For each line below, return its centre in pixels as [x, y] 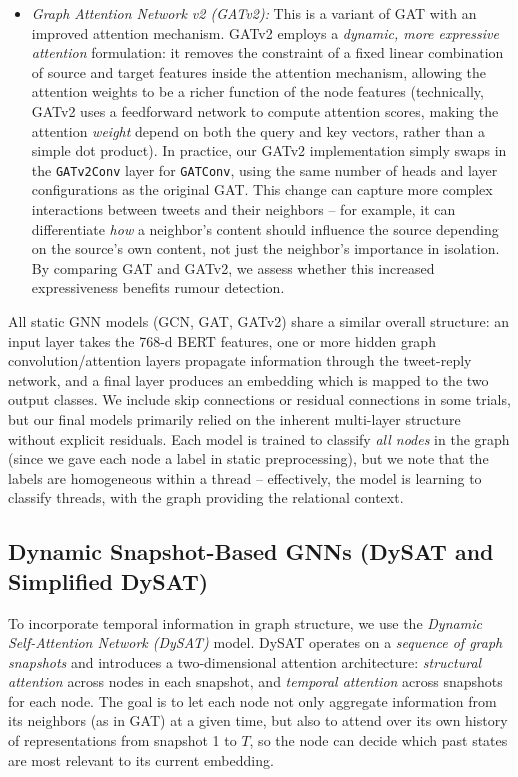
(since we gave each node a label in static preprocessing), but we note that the [248, 458]
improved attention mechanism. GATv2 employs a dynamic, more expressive [265, 32]
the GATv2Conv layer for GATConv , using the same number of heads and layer [264, 169]
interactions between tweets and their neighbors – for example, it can [243, 209]
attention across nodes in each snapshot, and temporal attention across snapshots [255, 681]
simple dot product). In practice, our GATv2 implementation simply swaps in [269, 150]
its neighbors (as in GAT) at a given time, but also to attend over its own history [258, 720]
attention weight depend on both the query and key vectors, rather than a [258, 130]
